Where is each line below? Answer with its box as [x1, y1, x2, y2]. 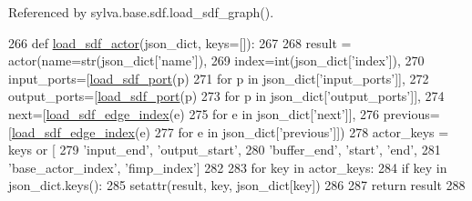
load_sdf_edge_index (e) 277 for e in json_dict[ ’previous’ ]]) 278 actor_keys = [11, 122, 449, 141]
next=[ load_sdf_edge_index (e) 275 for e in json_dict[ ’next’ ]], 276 [8, 104, 380, 123]
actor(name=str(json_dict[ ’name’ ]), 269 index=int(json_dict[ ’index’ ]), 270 [8, 51, 425, 70]
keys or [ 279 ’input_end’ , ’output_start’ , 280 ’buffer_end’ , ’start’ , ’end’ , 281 [8, 140, 441, 159]
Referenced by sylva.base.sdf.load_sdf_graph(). [8, 3, 274, 21]
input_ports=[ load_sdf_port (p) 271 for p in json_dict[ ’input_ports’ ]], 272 [8, 68, 429, 87]
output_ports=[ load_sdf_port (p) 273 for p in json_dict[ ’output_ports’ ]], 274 [8, 86, 445, 106]
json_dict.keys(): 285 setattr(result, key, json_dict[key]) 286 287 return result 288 [8, 176, 466, 195]
